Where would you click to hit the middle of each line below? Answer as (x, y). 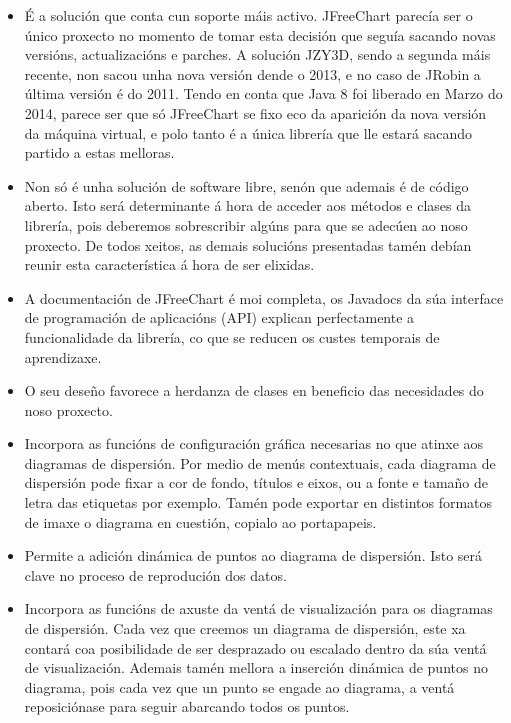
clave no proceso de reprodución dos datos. (155, 574)
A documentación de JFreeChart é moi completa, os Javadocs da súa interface (264, 297)
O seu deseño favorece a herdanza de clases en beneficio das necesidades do (254, 390)
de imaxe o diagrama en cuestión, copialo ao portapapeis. (200, 521)
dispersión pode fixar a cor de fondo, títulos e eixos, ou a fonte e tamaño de (256, 482)
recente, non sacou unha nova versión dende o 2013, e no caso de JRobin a (252, 73)
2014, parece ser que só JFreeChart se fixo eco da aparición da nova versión (255, 112)
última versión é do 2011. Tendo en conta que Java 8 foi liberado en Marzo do (263, 93)
